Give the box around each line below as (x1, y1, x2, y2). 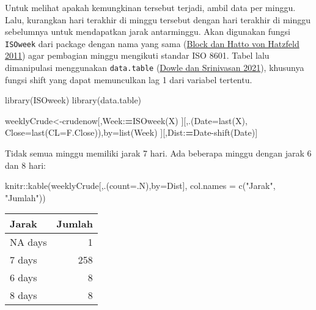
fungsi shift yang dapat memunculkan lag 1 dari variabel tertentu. (5, 73, 252, 86)
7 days (10, 253, 37, 267)
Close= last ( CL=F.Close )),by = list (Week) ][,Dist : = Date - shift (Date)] (5, 126, 258, 139)
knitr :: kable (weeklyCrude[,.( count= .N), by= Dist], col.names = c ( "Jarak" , (5, 179, 276, 192)
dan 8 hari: (5, 158, 46, 171)
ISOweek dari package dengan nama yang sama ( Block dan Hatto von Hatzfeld (5, 37, 299, 50)
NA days (10, 235, 47, 249)
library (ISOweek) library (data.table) (5, 94, 142, 106)
